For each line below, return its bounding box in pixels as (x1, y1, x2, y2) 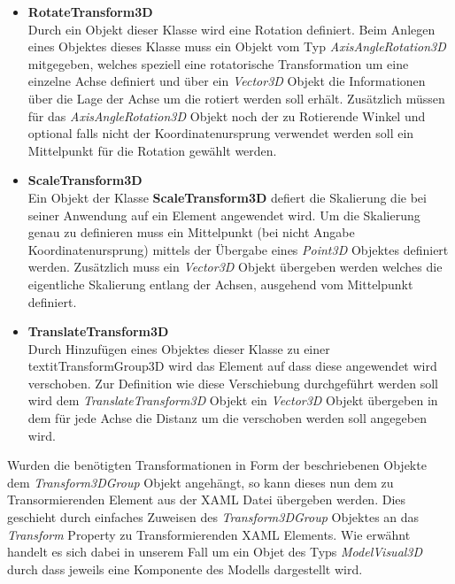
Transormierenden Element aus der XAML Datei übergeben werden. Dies (7, 490, 406, 509)
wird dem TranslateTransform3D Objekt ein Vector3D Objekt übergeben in (27, 391, 438, 410)
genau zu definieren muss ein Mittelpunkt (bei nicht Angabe (27, 223, 355, 242)
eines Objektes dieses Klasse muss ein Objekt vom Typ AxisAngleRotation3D (27, 37, 446, 56)
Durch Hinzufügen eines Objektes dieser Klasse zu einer (27, 339, 330, 357)
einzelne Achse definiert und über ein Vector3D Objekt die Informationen (27, 72, 426, 90)
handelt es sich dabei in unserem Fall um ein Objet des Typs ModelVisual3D (7, 542, 423, 561)
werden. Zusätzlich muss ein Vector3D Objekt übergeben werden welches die (27, 257, 443, 276)
